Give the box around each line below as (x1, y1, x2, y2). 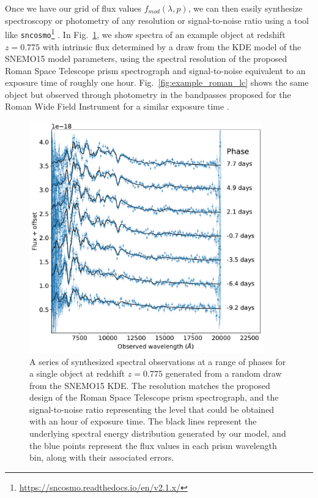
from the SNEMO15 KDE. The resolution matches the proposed (29, 379, 270, 391)
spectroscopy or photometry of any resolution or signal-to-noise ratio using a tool (5, 13, 309, 26)
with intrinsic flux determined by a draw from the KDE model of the (42, 40, 301, 53)
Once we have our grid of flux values (5, 2, 141, 14)
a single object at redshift (29, 367, 125, 380)
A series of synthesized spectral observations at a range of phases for (29, 355, 286, 368)
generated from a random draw (165, 367, 282, 380)
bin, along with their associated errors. (29, 451, 174, 464)
